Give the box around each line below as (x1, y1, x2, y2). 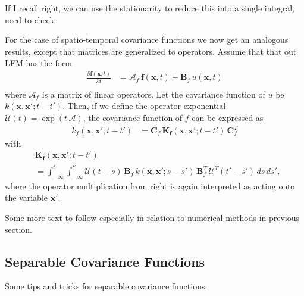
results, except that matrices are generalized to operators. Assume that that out (5, 45, 297, 57)
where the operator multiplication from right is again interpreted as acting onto (5, 179, 295, 192)
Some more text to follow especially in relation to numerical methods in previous (5, 211, 300, 224)
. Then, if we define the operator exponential (62, 99, 226, 112)
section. (5, 223, 32, 235)
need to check (5, 13, 54, 26)
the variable (5, 191, 48, 204)
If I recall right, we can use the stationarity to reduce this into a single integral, (5, 2, 294, 14)
